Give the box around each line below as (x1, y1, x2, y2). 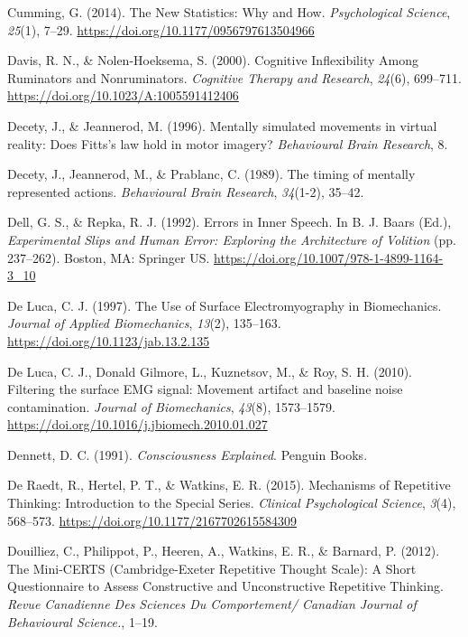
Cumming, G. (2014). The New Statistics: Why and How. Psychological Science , (7, 3, 451, 21)
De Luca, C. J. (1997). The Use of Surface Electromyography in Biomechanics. (7, 295, 442, 314)
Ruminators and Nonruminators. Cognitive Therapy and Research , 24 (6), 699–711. (7, 68, 462, 87)
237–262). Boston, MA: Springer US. (7, 248, 210, 267)
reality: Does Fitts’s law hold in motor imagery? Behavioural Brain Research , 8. (7, 134, 448, 153)
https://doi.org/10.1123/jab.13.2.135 (7, 331, 210, 350)
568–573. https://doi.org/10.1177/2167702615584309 (7, 511, 297, 529)
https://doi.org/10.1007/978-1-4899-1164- (214, 248, 444, 267)
